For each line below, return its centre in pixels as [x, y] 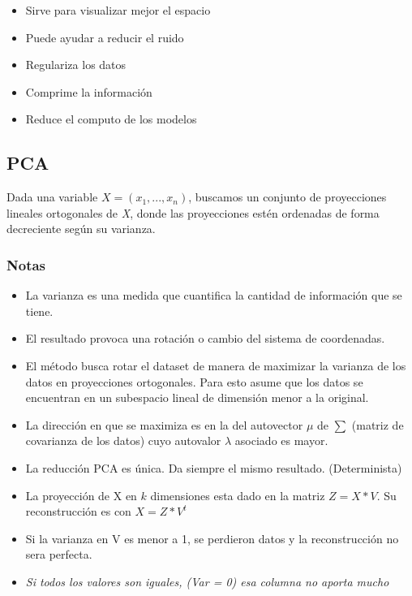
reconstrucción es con [78, 511]
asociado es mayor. [281, 441]
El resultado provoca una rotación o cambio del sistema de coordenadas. [205, 338]
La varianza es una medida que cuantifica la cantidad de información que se [214, 295]
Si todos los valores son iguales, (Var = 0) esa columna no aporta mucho [207, 581]
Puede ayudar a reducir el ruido [105, 37]
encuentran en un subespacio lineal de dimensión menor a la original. [197, 397]
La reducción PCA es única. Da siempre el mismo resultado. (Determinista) [214, 467]
